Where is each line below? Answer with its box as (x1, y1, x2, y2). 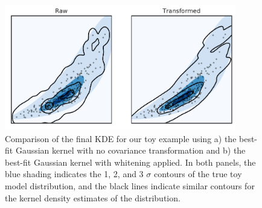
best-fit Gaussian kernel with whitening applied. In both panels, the (5, 155, 256, 168)
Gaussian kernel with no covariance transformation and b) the (15, 144, 246, 157)
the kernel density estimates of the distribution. (5, 191, 181, 204)
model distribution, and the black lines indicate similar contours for (5, 180, 255, 192)
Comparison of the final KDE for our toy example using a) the (5, 132, 237, 145)
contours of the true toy (153, 167, 242, 180)
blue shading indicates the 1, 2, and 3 (5, 167, 144, 180)
